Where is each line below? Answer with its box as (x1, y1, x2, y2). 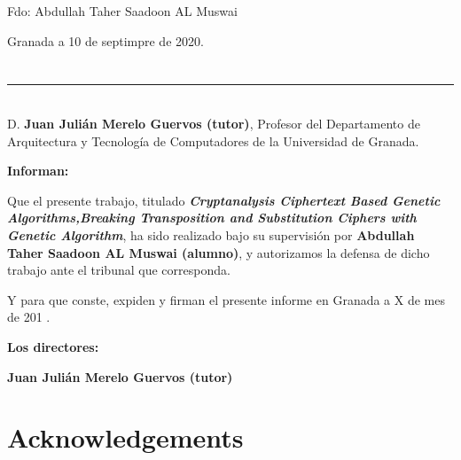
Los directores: (7, 337, 99, 355)
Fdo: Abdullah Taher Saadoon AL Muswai (7, 2, 238, 19)
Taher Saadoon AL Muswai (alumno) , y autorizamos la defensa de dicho (7, 243, 430, 261)
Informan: (7, 161, 69, 180)
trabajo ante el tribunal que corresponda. (7, 261, 230, 279)
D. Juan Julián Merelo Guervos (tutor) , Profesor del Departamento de (7, 113, 420, 132)
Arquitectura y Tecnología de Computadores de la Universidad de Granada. (7, 131, 419, 150)
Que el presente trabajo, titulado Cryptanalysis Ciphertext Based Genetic (7, 191, 441, 209)
